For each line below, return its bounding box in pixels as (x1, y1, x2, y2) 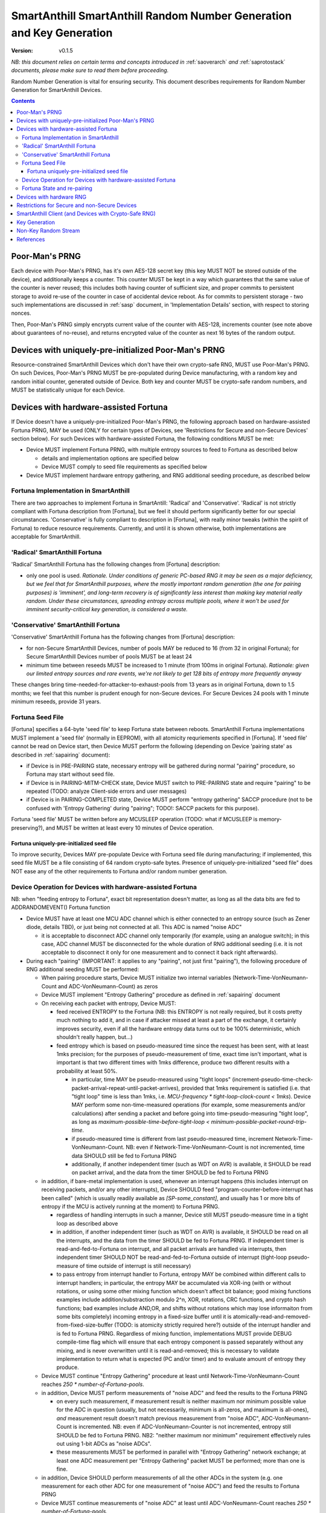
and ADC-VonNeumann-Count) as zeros (57, 982, 158, 990)
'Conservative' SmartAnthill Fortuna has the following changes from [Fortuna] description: (11, 633, 235, 641)
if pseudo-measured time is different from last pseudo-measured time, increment (71, 1135, 274, 1142)
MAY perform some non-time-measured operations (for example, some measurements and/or (71, 1101, 305, 1109)
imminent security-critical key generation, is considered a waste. (26, 606, 188, 613)
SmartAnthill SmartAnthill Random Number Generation (11, 9, 292, 22)
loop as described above (56, 1219, 118, 1227)
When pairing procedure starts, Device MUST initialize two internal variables (41, 974, 232, 982)
